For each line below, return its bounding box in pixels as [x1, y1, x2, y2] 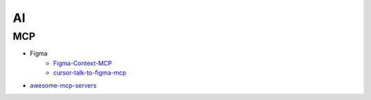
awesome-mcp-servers [30, 81, 97, 89]
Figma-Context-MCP [53, 59, 113, 67]
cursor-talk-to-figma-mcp [53, 68, 126, 77]
